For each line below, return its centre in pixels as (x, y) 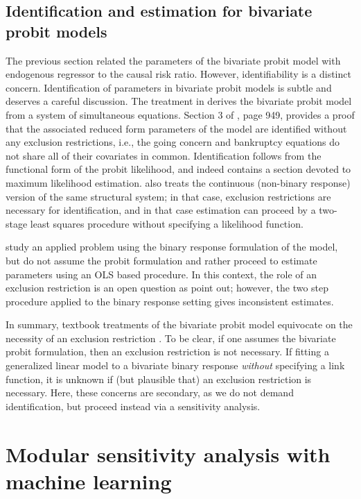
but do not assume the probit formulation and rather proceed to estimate (161, 260)
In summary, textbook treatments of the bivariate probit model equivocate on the (179, 324)
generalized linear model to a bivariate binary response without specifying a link (175, 365)
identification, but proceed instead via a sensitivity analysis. (133, 406)
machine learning (89, 481)
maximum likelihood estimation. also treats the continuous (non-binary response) (178, 182)
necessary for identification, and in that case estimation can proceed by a (161, 210)
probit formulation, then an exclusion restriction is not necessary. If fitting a (167, 352)
